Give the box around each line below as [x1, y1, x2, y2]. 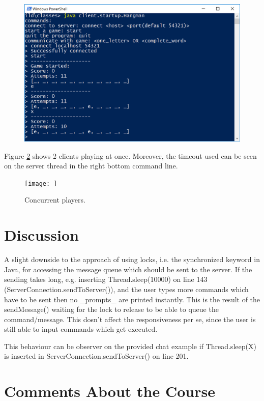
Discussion [4, 224, 79, 245]
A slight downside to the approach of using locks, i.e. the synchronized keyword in [4, 254, 260, 265]
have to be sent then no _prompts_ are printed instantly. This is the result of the [4, 294, 260, 304]
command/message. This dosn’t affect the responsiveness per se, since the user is [4, 313, 256, 324]
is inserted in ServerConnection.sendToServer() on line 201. [4, 351, 189, 361]
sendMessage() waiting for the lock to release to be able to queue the [4, 304, 219, 314]
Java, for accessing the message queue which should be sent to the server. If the [4, 264, 252, 274]
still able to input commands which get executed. [4, 324, 158, 334]
